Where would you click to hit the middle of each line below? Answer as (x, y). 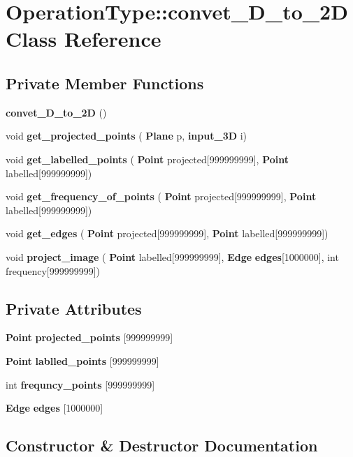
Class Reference (84, 39)
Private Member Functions (105, 83)
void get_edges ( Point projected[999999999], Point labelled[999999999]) (167, 233)
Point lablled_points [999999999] (82, 360)
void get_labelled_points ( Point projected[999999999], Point (147, 159)
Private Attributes (74, 308)
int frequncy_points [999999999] (80, 384)
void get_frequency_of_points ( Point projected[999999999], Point (161, 196)
